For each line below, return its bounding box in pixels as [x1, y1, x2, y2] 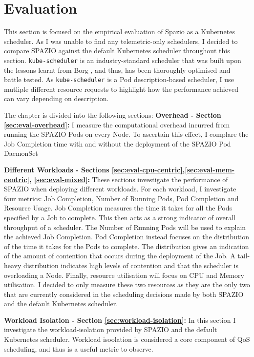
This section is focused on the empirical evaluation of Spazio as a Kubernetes [4, 26, 235, 37]
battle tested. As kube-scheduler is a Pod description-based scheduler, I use [4, 74, 234, 84]
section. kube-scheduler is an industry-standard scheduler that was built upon [4, 55, 241, 65]
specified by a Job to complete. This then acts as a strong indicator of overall [4, 212, 235, 222]
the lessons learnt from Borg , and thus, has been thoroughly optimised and [4, 64, 231, 75]
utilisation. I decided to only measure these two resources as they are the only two [4, 279, 250, 290]
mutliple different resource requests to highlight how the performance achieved [4, 84, 238, 94]
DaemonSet [4, 148, 38, 158]
